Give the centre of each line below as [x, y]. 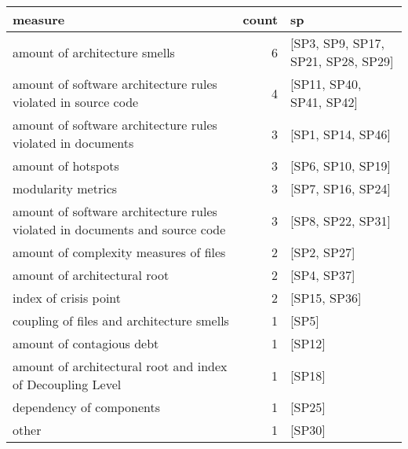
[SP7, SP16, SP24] [341, 188]
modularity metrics [65, 188]
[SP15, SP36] [326, 298]
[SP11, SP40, [326, 84]
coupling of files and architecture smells [121, 320]
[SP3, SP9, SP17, [337, 43]
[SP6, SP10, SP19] [341, 166]
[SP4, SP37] [323, 275]
